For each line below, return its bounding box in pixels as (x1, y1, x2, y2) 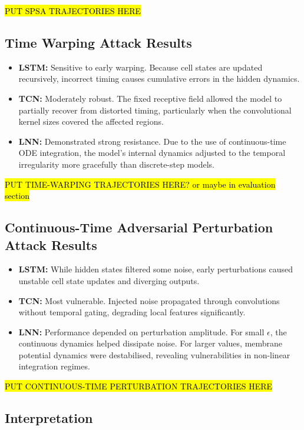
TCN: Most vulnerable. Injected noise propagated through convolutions (18, 294, 280, 306)
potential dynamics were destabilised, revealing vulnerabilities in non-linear (18, 348, 290, 361)
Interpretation (5, 409, 93, 427)
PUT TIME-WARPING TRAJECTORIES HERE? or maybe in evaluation (5, 178, 276, 190)
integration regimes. (18, 360, 90, 372)
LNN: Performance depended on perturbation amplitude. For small (18, 325, 265, 338)
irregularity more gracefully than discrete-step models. (18, 158, 214, 170)
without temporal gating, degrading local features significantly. (18, 306, 246, 318)
